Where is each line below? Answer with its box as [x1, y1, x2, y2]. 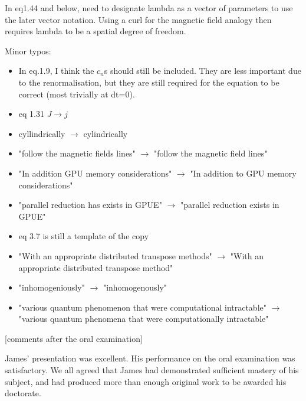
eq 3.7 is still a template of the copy [18, 230, 149, 242]
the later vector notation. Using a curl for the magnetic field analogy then [5, 13, 272, 25]
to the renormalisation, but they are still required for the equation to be [18, 76, 279, 88]
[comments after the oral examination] [5, 332, 143, 344]
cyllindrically [18, 127, 65, 139]
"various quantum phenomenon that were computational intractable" [18, 301, 266, 313]
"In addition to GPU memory [190, 167, 297, 179]
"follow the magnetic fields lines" [18, 147, 136, 159]
